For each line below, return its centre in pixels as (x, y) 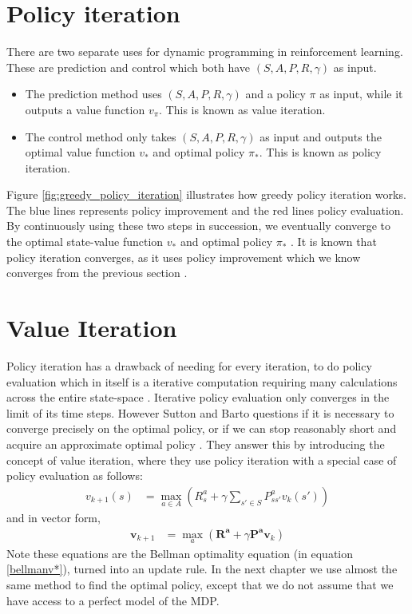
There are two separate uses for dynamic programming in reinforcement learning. (205, 51)
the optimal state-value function (85, 242)
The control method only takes (101, 136)
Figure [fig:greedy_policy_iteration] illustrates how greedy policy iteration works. (206, 194)
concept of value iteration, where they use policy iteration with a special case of (202, 460)
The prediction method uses (93, 94)
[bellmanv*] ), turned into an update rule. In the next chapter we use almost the (202, 569)
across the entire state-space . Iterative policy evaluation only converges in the (198, 397)
